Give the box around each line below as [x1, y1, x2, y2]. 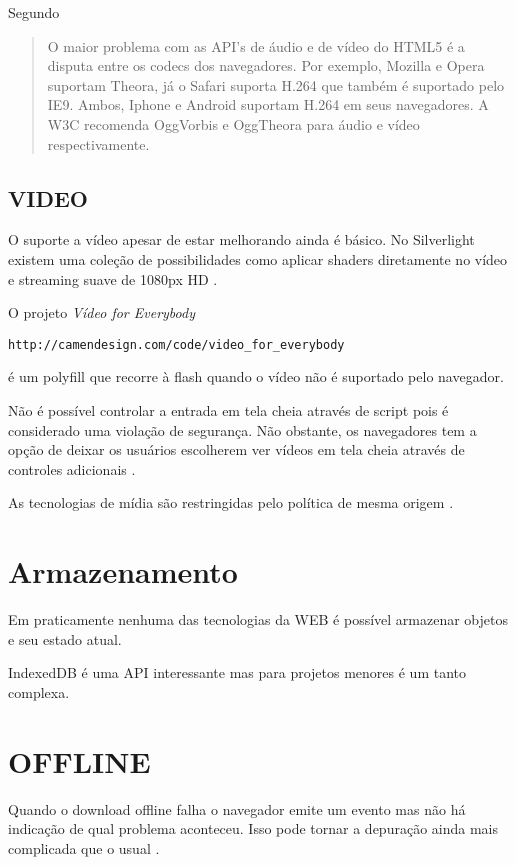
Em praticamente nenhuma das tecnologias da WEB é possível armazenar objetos [8, 609, 508, 630]
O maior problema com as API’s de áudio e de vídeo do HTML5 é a [47, 35, 465, 56]
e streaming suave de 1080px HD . [8, 268, 218, 289]
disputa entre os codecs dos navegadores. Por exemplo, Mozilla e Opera [47, 55, 485, 76]
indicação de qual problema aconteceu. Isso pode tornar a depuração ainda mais [8, 818, 498, 839]
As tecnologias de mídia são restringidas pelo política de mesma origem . [8, 492, 454, 513]
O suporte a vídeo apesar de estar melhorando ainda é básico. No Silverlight [8, 229, 475, 250]
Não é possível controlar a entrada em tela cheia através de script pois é [8, 399, 449, 420]
